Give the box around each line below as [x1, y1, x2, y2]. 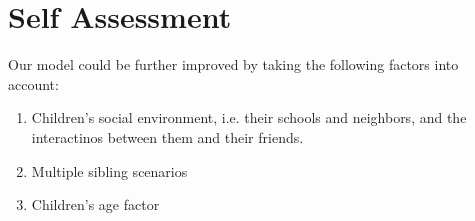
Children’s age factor [31, 194, 160, 215]
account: [8, 73, 59, 94]
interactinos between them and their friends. [31, 126, 304, 147]
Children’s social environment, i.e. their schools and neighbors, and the [31, 107, 467, 128]
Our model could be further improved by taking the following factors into [8, 54, 459, 75]
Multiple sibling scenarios [31, 160, 188, 181]
